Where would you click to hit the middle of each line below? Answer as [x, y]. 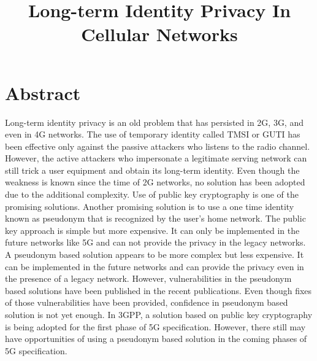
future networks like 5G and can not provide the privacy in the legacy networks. [155, 242]
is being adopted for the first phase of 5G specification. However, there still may [155, 326]
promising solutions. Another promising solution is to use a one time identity [150, 206]
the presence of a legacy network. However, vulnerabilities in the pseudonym [148, 278]
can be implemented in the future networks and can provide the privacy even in [155, 266]
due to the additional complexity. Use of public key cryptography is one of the [152, 194]
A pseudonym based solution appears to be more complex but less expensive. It [155, 254]
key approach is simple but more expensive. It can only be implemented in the [152, 230]
